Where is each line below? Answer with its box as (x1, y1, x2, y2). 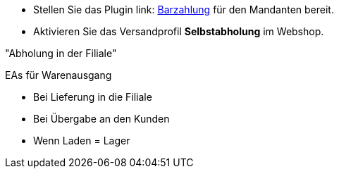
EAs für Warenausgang (5, 69, 112, 81)
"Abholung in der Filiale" (5, 47, 117, 59)
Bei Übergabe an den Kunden (33, 113, 170, 125)
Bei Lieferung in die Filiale (33, 91, 152, 103)
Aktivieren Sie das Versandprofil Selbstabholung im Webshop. (33, 25, 324, 37)
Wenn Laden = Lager (33, 135, 130, 147)
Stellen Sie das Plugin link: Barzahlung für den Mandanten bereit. (33, 4, 334, 15)
